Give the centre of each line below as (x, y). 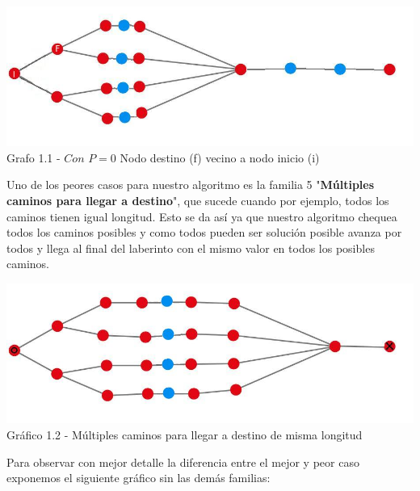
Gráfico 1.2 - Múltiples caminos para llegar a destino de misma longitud (185, 434)
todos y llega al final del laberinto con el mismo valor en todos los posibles (191, 248)
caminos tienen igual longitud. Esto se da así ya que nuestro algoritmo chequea (202, 216)
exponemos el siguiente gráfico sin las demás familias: (139, 478)
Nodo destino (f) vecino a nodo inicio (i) (220, 157)
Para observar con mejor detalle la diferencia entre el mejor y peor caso (183, 462)
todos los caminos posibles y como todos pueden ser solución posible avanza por (204, 232)
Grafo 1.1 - (34, 157)
